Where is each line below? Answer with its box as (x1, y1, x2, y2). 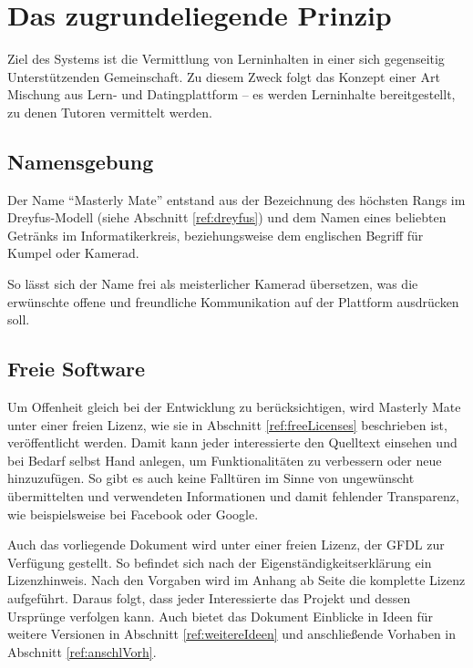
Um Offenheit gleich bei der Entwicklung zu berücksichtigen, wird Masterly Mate (7, 397, 461, 416)
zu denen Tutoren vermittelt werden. (7, 102, 212, 121)
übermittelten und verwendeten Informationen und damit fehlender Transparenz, (7, 487, 459, 506)
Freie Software (7, 355, 146, 383)
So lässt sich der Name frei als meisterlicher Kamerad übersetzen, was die (7, 274, 418, 293)
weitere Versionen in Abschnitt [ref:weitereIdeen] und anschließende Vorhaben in (7, 624, 457, 643)
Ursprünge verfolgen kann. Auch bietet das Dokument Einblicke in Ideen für (7, 606, 434, 625)
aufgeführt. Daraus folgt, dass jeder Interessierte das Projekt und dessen (7, 589, 411, 607)
